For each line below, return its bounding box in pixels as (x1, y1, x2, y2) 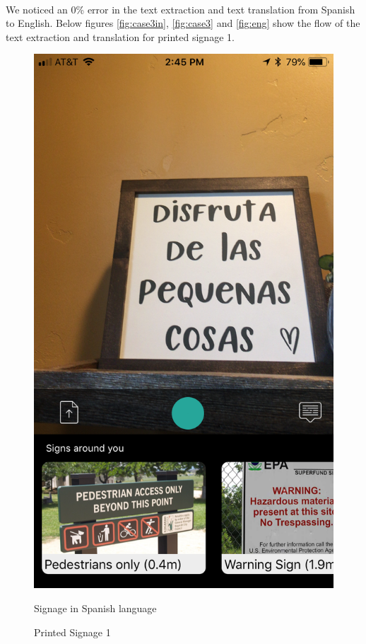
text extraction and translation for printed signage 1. (6, 29, 235, 44)
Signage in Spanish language (34, 601, 157, 616)
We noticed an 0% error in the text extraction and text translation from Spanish (6, 1, 355, 16)
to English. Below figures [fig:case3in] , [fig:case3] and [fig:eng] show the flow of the (6, 16, 360, 30)
